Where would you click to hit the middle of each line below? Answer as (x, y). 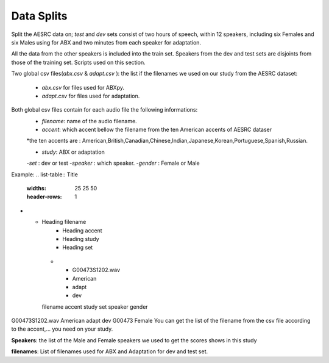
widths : (37, 189)
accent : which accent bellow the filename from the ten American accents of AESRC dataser (157, 130)
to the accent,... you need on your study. (62, 329)
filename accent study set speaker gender (95, 307)
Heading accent (83, 230)
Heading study (81, 239)
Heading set (78, 248)
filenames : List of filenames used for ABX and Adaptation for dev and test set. (110, 351)
